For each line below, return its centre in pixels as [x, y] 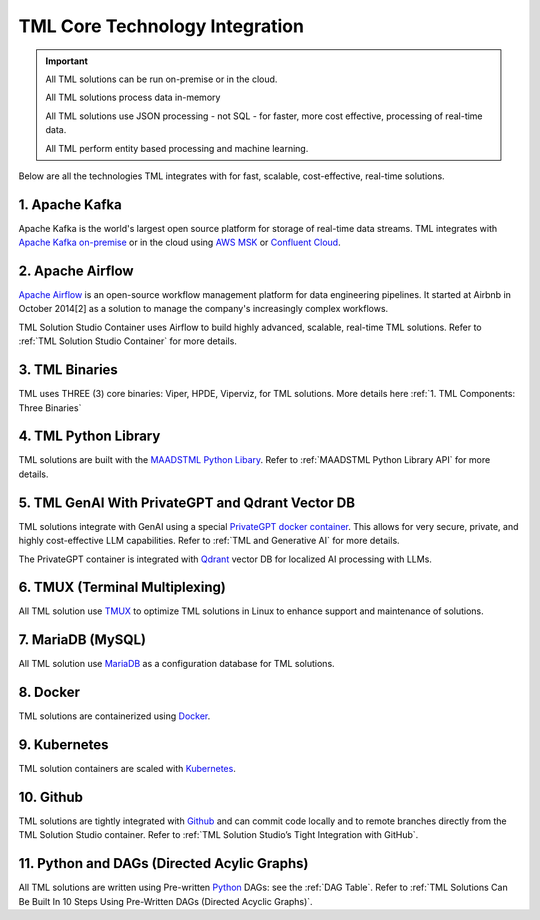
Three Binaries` [50, 407]
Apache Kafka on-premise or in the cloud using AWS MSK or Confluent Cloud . [179, 242]
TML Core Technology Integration [161, 26]
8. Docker [49, 692]
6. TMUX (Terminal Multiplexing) [122, 587]
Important [67, 61]
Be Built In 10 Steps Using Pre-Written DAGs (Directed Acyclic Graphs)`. [166, 901]
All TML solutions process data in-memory [133, 97]
